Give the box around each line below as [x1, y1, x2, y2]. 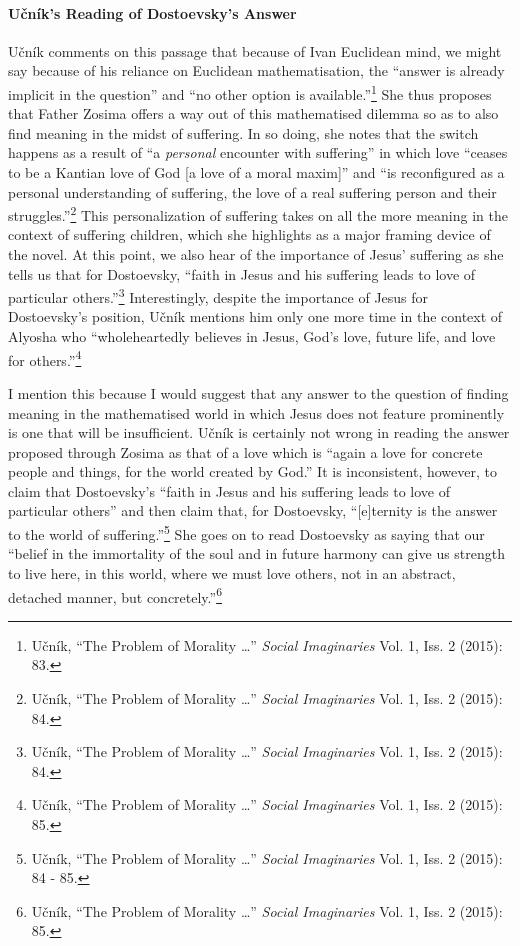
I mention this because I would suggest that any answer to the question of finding [8, 382, 509, 403]
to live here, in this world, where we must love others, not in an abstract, [8, 562, 456, 583]
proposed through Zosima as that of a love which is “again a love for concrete [8, 441, 483, 462]
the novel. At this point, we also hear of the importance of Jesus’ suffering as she [8, 244, 504, 265]
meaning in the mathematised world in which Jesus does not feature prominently [8, 402, 505, 423]
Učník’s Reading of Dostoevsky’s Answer [8, 2, 297, 23]
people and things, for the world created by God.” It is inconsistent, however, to [8, 461, 498, 482]
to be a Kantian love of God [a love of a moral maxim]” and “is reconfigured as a [8, 162, 505, 183]
